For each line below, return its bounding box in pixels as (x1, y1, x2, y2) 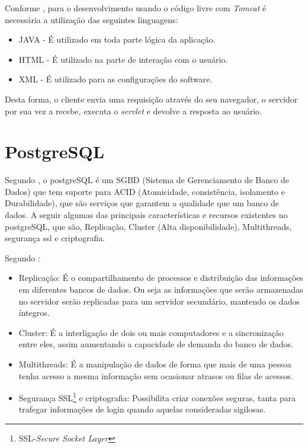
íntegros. (18, 306, 50, 319)
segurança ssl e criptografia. (5, 232, 105, 244)
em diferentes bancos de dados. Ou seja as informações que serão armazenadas (18, 283, 303, 296)
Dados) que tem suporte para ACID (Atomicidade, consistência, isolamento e (5, 185, 285, 197)
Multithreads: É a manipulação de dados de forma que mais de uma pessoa (18, 358, 292, 370)
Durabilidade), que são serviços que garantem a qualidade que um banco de (5, 197, 279, 209)
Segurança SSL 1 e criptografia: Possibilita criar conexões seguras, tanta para (18, 390, 296, 404)
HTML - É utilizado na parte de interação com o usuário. (18, 53, 228, 65)
